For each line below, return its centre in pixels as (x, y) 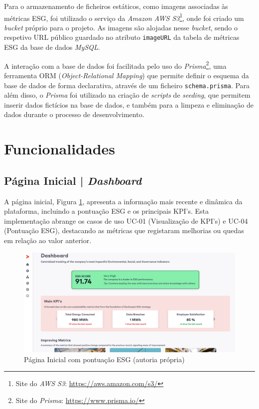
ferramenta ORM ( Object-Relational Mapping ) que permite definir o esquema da (127, 75)
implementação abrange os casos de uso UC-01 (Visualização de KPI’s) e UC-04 (126, 220)
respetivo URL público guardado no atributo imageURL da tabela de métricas (122, 37)
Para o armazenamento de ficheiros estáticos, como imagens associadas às (116, 6)
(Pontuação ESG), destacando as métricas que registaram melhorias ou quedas (124, 230)
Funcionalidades (60, 149)
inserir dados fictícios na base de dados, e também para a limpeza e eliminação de (129, 104)
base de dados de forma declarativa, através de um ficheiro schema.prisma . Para (127, 85)
